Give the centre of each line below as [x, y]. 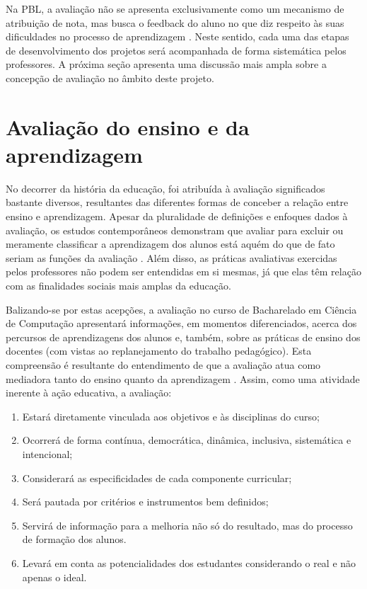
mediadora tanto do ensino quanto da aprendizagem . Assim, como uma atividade [183, 378]
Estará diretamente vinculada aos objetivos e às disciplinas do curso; [171, 416]
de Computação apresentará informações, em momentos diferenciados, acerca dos [181, 323]
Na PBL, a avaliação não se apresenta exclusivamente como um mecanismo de [175, 8]
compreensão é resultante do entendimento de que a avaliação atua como [163, 365]
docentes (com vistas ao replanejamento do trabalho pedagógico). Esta [159, 351]
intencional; [47, 453]
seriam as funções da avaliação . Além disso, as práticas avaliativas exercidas [171, 257]
